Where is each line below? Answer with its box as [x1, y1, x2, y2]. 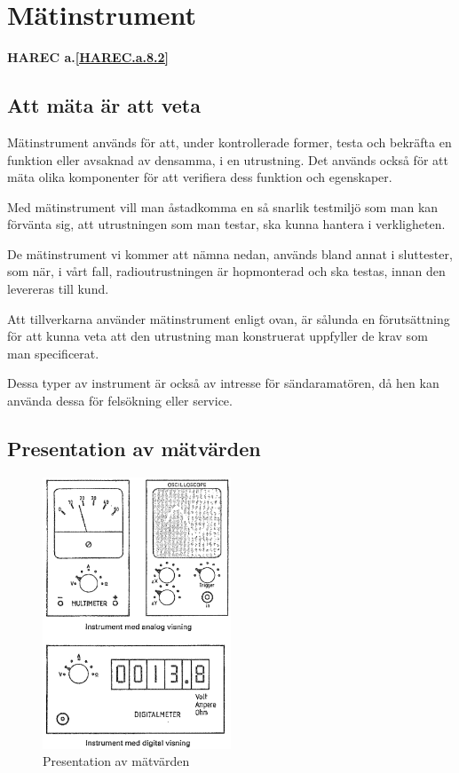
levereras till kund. [7, 280, 109, 298]
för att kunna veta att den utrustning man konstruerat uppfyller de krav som [7, 327, 428, 345]
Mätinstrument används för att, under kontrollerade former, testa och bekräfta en [7, 132, 452, 151]
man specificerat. [7, 343, 99, 362]
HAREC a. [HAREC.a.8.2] [7, 48, 170, 67]
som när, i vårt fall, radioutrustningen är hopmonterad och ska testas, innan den [7, 262, 446, 280]
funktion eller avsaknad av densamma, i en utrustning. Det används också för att [7, 150, 448, 169]
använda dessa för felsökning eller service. [7, 391, 233, 410]
